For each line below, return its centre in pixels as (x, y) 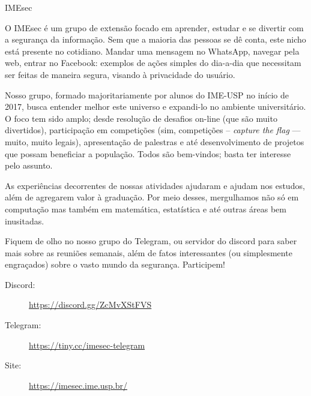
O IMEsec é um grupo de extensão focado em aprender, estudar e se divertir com (154, 27)
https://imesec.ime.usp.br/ (78, 385)
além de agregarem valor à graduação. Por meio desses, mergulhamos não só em (152, 197)
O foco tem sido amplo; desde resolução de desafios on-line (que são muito (141, 118)
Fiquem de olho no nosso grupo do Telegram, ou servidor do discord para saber (151, 241)
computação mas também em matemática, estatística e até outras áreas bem (146, 208)
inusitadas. (25, 220)
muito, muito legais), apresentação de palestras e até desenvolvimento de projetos (155, 141)
